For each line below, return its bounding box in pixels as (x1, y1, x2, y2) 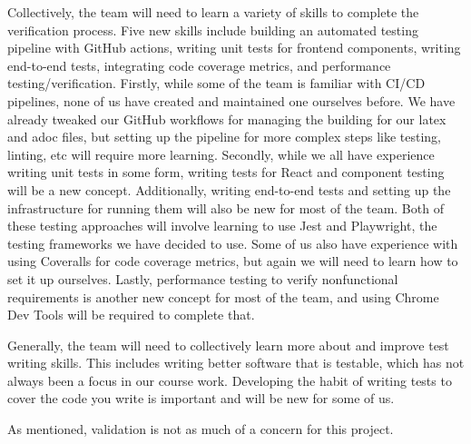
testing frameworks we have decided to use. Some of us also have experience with (7, 233, 458, 252)
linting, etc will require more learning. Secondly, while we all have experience (7, 144, 435, 163)
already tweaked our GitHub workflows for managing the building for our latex (7, 109, 446, 128)
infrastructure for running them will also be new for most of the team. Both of (7, 198, 444, 217)
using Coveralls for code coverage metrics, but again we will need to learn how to (7, 252, 458, 271)
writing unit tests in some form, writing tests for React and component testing (7, 163, 445, 182)
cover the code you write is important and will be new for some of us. (7, 389, 395, 408)
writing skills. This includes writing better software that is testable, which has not (7, 353, 465, 372)
